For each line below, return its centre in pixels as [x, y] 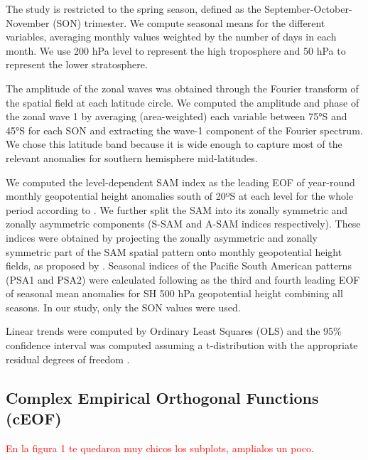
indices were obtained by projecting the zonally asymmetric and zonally [162, 237]
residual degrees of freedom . [68, 359]
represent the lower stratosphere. [77, 64]
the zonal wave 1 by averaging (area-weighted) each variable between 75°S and [177, 116]
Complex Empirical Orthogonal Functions [162, 397]
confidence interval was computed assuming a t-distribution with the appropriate [182, 345]
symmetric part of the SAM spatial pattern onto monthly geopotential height [174, 251]
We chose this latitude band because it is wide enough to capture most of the [174, 144]
